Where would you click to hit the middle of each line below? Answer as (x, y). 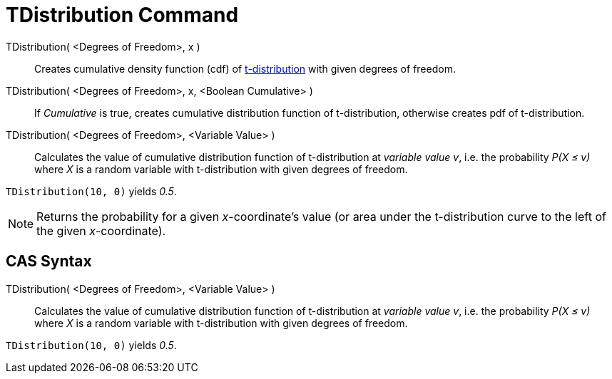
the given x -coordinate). (101, 230)
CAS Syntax (49, 261)
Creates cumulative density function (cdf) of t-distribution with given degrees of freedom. (245, 68)
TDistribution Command (122, 15)
